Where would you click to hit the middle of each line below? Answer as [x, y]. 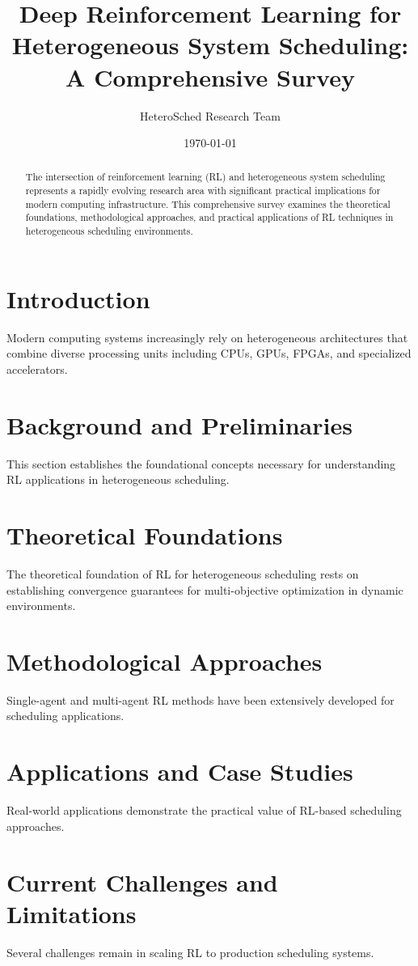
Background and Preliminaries [179, 424]
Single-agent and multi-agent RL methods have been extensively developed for [201, 699]
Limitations [72, 913]
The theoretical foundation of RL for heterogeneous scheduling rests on [183, 573]
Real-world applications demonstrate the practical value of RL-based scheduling [204, 810]
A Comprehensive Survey [210, 76]
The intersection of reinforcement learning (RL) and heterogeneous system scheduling [205, 177]
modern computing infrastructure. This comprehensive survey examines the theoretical [208, 203]
